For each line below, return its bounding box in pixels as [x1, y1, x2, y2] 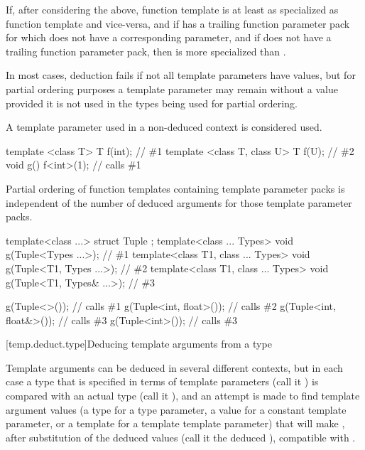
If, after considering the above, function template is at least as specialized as [6, 2, 339, 16]
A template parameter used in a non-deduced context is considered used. [6, 119, 322, 134]
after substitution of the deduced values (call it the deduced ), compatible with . [6, 429, 356, 444]
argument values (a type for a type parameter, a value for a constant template [6, 402, 347, 417]
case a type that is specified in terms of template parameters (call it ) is [6, 374, 319, 389]
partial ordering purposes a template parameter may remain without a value [6, 81, 338, 96]
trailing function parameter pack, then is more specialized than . [6, 43, 286, 58]
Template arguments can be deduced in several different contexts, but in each [6, 360, 343, 375]
